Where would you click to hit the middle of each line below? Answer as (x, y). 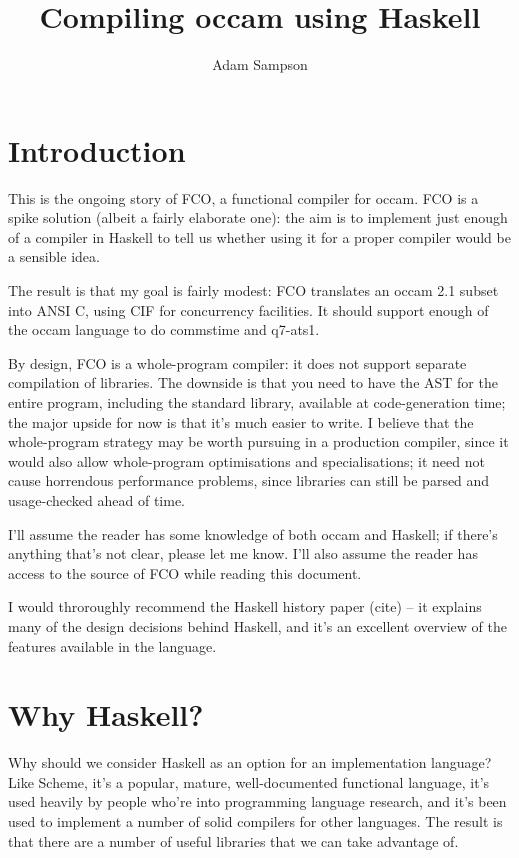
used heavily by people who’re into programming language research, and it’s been (257, 801)
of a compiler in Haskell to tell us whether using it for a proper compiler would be (259, 236)
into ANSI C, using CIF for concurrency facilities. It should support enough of (248, 309)
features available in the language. (112, 645)
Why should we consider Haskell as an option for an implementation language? (250, 762)
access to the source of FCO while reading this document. (185, 572)
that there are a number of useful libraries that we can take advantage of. (233, 840)
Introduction (97, 149)
